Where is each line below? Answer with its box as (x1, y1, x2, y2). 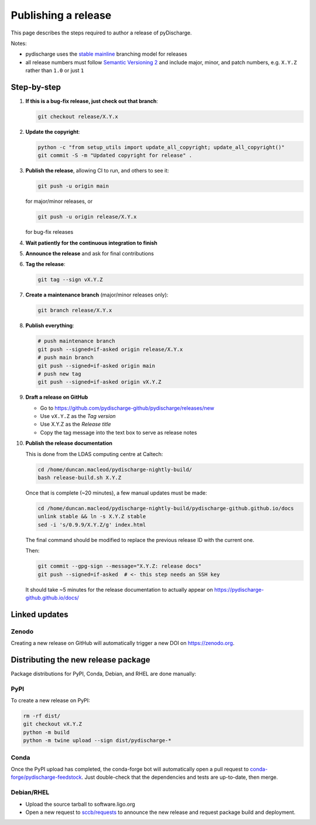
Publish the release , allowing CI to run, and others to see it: (25, 167, 169, 174)
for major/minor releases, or (25, 198, 93, 205)
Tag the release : (25, 261, 66, 268)
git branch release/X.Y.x (37, 307, 112, 314)
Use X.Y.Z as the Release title (40, 421, 111, 428)
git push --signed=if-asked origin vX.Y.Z (37, 379, 162, 385)
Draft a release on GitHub (25, 393, 88, 401)
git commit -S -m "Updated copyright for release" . (37, 152, 193, 159)
